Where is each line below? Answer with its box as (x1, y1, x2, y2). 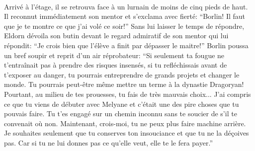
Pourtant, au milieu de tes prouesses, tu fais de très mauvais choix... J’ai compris (4, 88, 251, 99)
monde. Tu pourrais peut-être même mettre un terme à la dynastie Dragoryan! (4, 79, 244, 89)
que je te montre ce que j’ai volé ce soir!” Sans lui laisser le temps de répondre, (4, 20, 245, 31)
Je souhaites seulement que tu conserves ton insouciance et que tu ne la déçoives (4, 128, 249, 138)
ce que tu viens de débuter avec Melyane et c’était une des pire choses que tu (4, 98, 239, 109)
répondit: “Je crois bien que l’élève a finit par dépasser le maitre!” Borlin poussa (4, 40, 249, 50)
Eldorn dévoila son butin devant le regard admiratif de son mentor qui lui (4, 30, 229, 41)
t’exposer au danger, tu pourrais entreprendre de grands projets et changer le (4, 69, 240, 79)
